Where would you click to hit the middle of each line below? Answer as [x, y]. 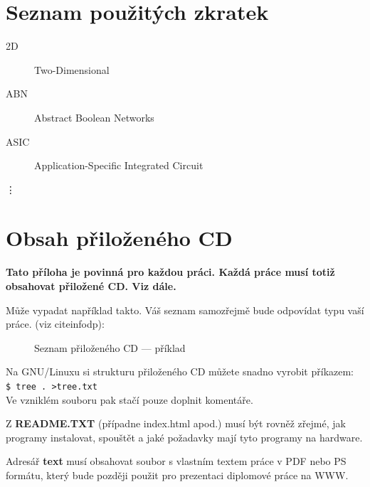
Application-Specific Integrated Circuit [119, 165]
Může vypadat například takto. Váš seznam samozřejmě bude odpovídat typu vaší [185, 310]
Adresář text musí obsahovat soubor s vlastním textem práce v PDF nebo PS [176, 461]
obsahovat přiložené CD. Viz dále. [91, 286]
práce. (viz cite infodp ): [55, 324]
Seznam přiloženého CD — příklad [110, 347]
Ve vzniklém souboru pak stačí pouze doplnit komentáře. [129, 399]
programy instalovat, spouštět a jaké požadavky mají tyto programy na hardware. [184, 437]
